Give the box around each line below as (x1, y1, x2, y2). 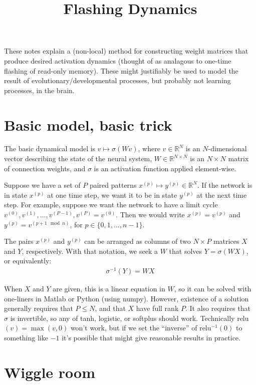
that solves (169, 245, 202, 256)
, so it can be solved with (174, 283, 251, 294)
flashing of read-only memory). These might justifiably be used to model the (4, 65, 238, 76)
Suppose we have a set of (4, 180, 81, 190)
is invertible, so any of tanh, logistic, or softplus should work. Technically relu (10, 312, 249, 323)
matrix (228, 153, 249, 164)
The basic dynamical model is (4, 143, 96, 154)
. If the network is (197, 180, 252, 190)
